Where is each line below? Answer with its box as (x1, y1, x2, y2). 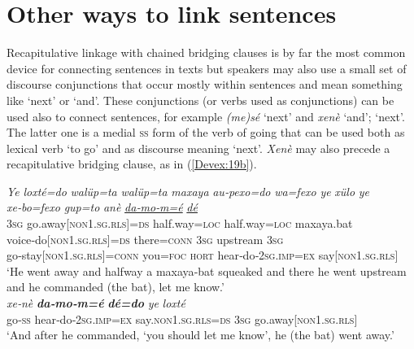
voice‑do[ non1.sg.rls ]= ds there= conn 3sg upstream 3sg (7, 230, 284, 247)
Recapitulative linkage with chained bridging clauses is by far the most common (7, 44, 406, 61)
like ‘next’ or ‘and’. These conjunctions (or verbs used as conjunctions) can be (7, 91, 394, 108)
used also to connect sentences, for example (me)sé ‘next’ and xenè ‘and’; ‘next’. (7, 107, 405, 124)
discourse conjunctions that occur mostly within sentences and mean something (7, 76, 403, 93)
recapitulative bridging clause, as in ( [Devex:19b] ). (7, 155, 257, 172)
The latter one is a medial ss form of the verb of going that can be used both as (7, 124, 405, 141)
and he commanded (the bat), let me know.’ (7, 278, 224, 295)
